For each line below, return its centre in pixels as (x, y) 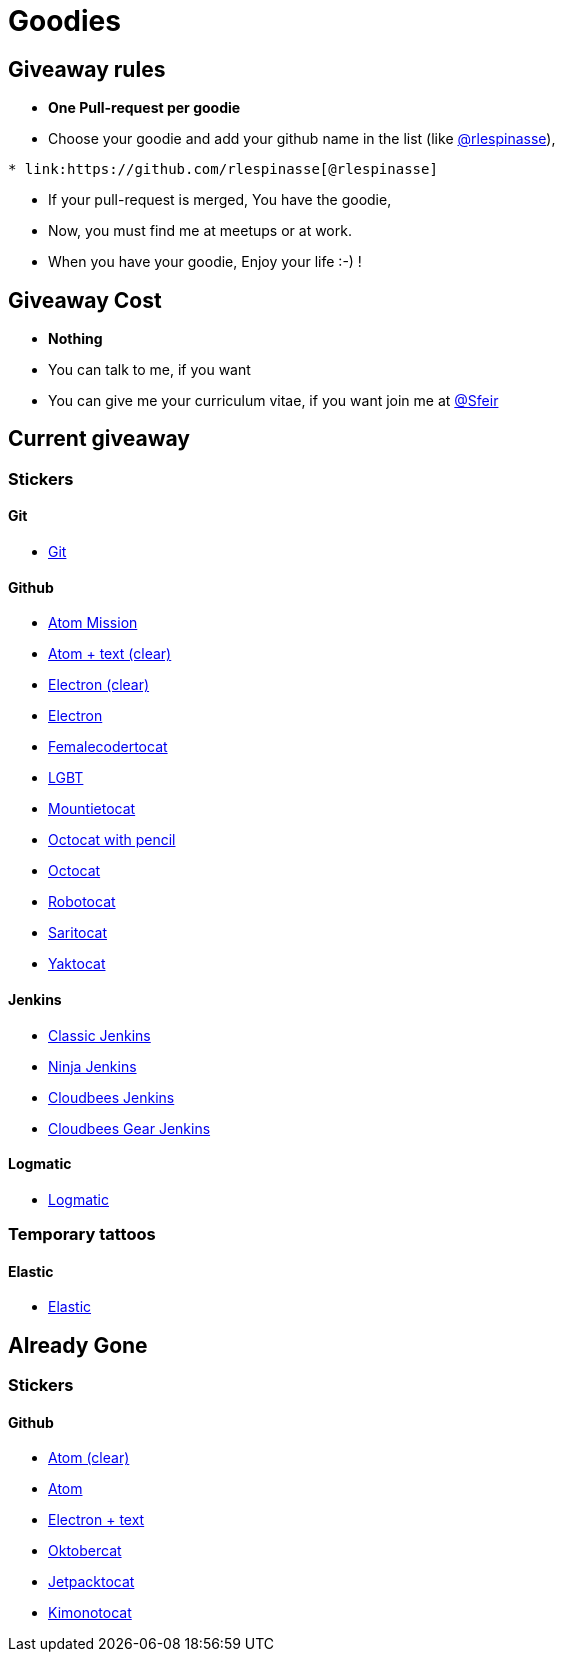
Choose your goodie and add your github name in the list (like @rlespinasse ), (302, 139)
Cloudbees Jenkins (111, 1097)
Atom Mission (93, 623)
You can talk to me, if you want (149, 370)
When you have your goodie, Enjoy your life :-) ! (205, 262)
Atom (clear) (89, 1458)
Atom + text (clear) (110, 654)
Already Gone (78, 1345)
